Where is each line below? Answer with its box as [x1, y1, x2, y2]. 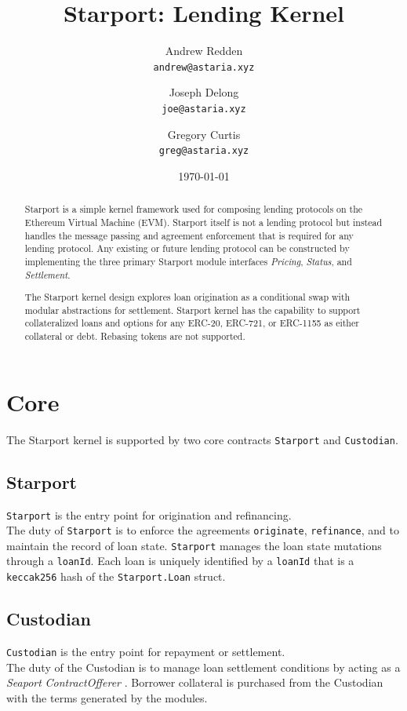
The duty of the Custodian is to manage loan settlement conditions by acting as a [6, 658, 401, 675]
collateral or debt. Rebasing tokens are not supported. [24, 330, 245, 343]
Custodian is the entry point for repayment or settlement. [6, 644, 285, 659]
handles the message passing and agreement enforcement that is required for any [24, 228, 354, 242]
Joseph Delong [169, 84, 239, 100]
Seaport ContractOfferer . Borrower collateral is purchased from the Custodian [6, 674, 383, 691]
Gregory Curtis [167, 126, 241, 142]
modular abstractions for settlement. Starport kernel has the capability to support [24, 303, 361, 316]
